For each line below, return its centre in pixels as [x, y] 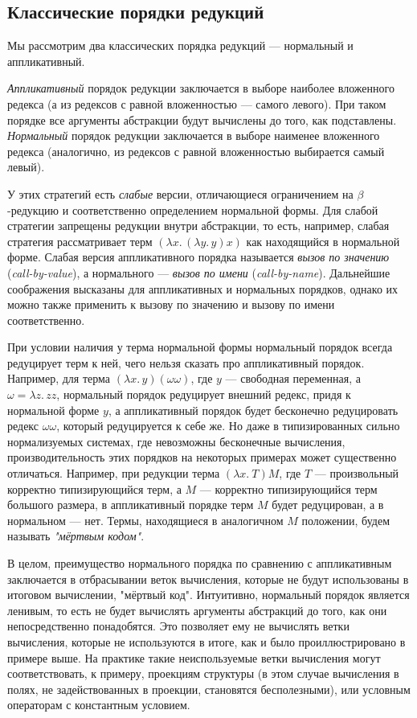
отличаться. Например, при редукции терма [114, 473]
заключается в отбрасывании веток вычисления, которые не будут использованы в [208, 579]
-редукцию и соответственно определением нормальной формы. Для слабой [193, 209]
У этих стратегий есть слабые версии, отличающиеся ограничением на [180, 193]
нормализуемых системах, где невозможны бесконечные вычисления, [176, 441]
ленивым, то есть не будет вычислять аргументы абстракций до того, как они [197, 610]
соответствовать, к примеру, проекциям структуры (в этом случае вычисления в [203, 673]
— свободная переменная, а [293, 378]
